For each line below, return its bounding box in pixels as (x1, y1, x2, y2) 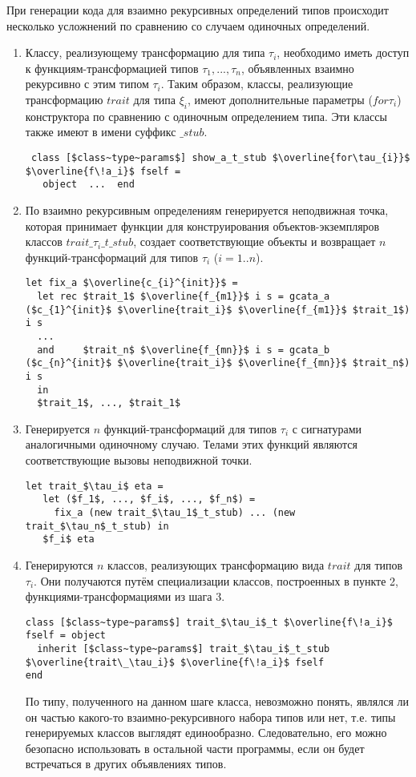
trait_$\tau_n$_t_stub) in (25, 520, 169, 532)
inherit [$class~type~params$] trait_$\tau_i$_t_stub (37, 643, 330, 655)
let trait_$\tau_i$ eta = (25, 480, 164, 492)
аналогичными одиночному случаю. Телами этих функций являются (25, 436, 358, 453)
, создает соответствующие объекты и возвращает (133, 233, 376, 250)
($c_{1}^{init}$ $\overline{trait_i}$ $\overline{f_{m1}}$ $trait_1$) (25, 304, 410, 316)
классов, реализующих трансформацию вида (107, 556, 325, 573)
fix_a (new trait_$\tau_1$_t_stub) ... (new (54, 506, 296, 518)
